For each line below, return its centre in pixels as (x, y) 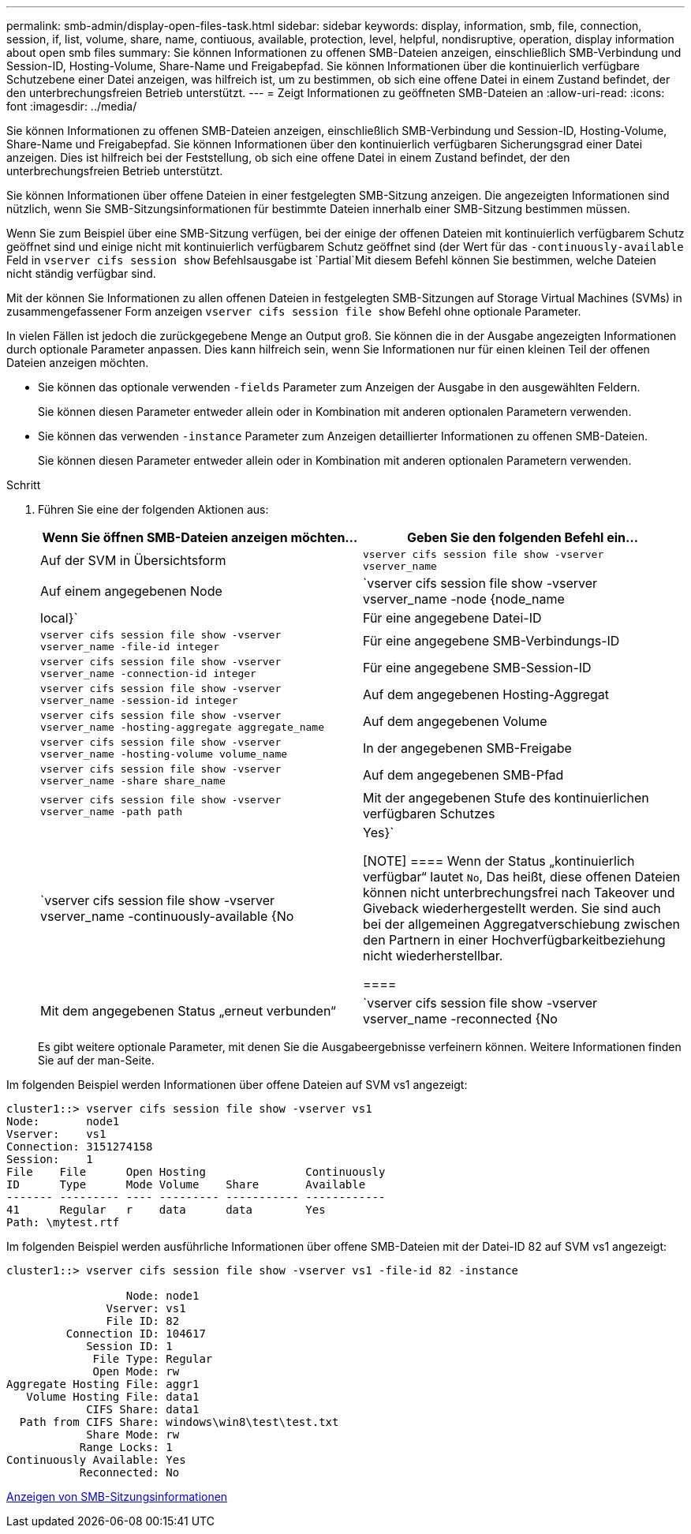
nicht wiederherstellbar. (433, 956)
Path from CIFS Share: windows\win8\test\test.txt (179, 1422)
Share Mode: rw (133, 1435)
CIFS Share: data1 (143, 1409)
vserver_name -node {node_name (464, 599)
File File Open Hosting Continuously (196, 1172)
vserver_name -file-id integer (130, 647)
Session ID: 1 (129, 1346)
